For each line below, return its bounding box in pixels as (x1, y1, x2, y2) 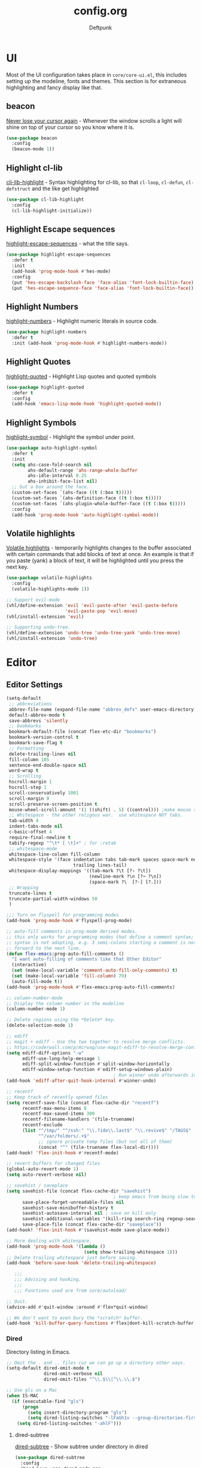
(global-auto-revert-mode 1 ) (6, 1166, 79, 1172)
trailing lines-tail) (72, 862, 127, 869)
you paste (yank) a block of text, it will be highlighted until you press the (6, 557, 184, 564)
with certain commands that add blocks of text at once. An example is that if (6, 551, 194, 558)
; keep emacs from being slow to (113, 1193, 197, 1200)
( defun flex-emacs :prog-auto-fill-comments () (6, 951, 124, 957)
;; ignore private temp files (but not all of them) (38, 1139, 172, 1145)
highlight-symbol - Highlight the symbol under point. (6, 433, 136, 441)
